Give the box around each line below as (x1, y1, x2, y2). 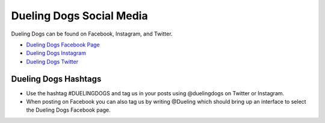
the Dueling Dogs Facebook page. (26, 106, 111, 114)
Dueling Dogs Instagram (26, 49, 87, 57)
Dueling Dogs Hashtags (11, 74, 102, 84)
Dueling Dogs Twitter (26, 58, 78, 65)
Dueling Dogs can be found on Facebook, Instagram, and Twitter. (11, 30, 173, 37)
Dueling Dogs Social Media (11, 9, 148, 22)
